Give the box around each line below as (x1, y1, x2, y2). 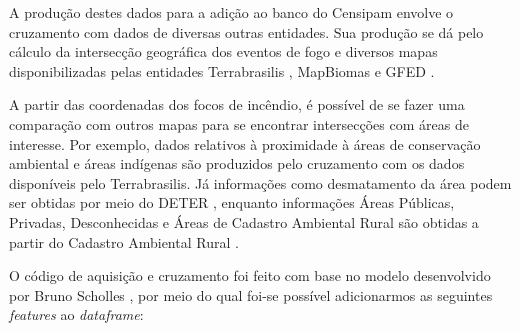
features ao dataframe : (9, 304, 144, 325)
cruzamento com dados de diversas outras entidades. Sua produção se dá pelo (9, 21, 484, 42)
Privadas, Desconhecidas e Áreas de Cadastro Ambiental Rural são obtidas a (9, 211, 479, 232)
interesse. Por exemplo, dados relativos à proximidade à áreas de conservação (9, 133, 481, 154)
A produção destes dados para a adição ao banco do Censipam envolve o (9, 2, 454, 22)
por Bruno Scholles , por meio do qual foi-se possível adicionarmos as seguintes (9, 284, 493, 305)
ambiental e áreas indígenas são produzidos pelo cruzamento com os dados (9, 153, 465, 174)
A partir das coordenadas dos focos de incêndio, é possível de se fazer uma (9, 94, 465, 115)
